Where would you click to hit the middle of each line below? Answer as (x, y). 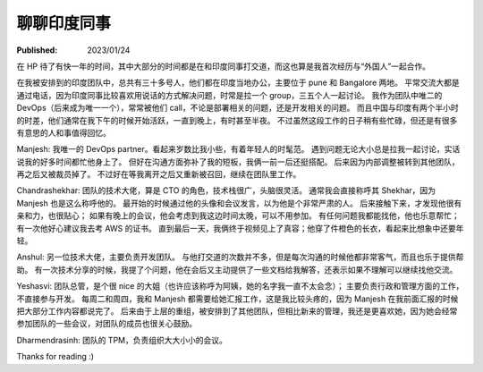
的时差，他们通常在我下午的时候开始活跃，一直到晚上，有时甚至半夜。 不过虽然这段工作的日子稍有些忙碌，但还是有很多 (237, 120)
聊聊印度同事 (64, 23)
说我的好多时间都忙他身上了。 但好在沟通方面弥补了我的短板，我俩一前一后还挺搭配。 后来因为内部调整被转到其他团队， (238, 162)
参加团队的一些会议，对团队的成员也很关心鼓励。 (106, 324)
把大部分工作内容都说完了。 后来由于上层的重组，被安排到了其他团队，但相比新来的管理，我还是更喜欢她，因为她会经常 (237, 311)
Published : (37, 50)
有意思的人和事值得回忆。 (64, 132)
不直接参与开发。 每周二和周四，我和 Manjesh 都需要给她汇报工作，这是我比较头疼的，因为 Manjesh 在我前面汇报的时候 (237, 299)
